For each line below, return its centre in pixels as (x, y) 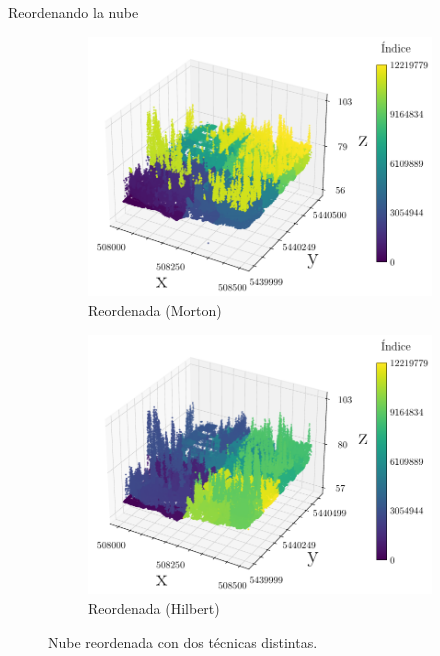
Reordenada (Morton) (155, 310)
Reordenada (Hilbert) (154, 608)
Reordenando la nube (73, 12)
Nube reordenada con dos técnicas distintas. (183, 641)
